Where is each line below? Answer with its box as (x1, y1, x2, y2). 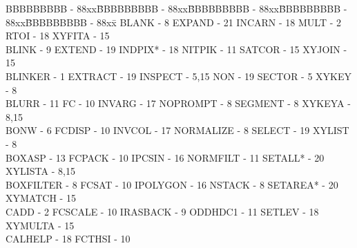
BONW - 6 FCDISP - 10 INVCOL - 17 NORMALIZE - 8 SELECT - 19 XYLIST (6, 123, 349, 137)
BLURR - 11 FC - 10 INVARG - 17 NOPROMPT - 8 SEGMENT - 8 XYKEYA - (6, 96, 351, 111)
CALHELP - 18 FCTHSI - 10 (6, 231, 131, 246)
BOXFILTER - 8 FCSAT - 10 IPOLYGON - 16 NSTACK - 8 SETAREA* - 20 (6, 177, 338, 191)
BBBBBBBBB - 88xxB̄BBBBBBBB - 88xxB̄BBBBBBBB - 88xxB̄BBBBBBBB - (6, 1, 347, 15)
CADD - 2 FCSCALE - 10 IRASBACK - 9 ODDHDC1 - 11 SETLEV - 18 (6, 204, 319, 218)
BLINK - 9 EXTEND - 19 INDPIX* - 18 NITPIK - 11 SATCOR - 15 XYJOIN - (6, 41, 347, 56)
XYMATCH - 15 (6, 191, 76, 205)
